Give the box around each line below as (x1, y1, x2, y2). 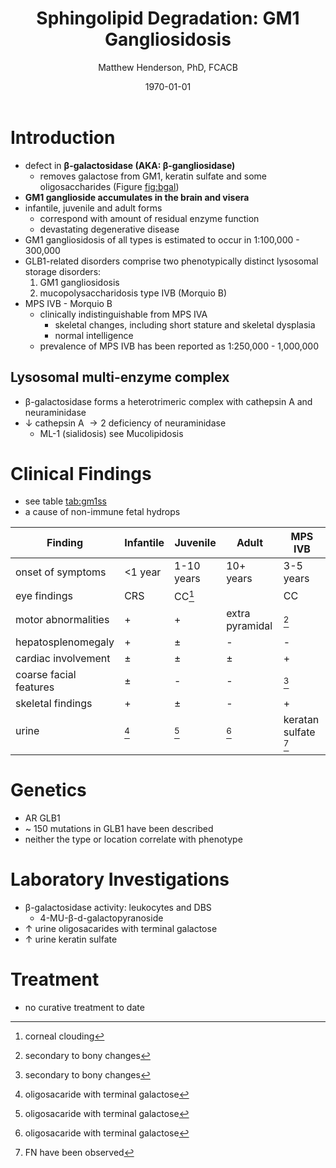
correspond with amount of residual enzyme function (39, 212, 260, 224)
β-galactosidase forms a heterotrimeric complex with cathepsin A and (24, 395, 313, 407)
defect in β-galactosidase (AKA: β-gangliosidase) (24, 159, 236, 171)
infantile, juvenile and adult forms (24, 202, 163, 214)
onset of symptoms (15, 565, 107, 579)
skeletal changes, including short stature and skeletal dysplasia (54, 318, 316, 331)
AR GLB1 (24, 812, 61, 824)
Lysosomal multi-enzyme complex (10, 369, 230, 386)
